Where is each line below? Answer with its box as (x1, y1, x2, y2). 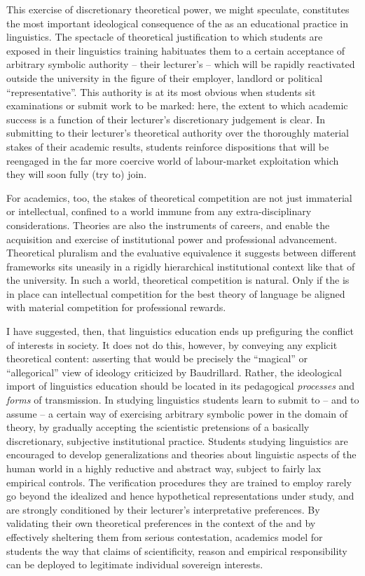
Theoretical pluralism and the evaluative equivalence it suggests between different (6, 245, 357, 260)
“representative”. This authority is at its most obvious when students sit (6, 84, 316, 99)
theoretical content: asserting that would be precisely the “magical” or (6, 351, 308, 366)
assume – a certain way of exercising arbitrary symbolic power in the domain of (6, 406, 348, 420)
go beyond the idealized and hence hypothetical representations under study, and (6, 488, 354, 503)
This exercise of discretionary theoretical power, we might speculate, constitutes (6, 2, 350, 16)
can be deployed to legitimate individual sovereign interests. (6, 557, 263, 572)
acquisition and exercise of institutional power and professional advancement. (6, 231, 338, 246)
